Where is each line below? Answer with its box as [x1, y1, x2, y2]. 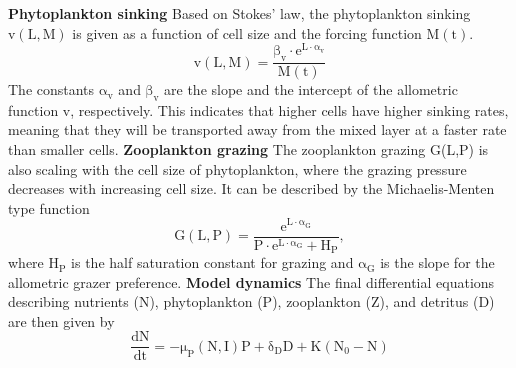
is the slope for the [380, 252, 495, 273]
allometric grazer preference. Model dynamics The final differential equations [8, 271, 495, 292]
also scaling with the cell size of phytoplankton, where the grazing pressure [8, 158, 467, 179]
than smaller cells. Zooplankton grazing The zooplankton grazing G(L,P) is [8, 139, 489, 160]
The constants [8, 79, 95, 100]
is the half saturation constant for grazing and [71, 252, 354, 273]
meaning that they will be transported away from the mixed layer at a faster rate [8, 119, 507, 140]
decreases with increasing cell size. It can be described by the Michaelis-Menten [8, 178, 495, 199]
